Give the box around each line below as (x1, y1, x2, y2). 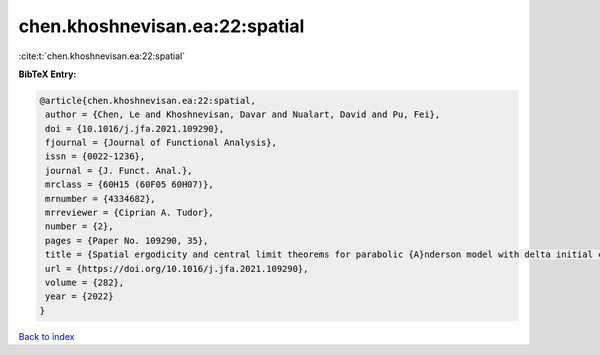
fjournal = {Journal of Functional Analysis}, (45, 137, 277, 149)
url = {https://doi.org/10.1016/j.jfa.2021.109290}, (45, 263, 309, 274)
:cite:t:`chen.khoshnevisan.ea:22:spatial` (18, 50, 185, 62)
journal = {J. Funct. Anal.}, (45, 165, 194, 176)
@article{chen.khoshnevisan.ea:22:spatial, (39, 95, 257, 106)
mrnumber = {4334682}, (45, 193, 157, 204)
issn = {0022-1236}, (45, 151, 146, 162)
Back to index (18, 330, 75, 342)
